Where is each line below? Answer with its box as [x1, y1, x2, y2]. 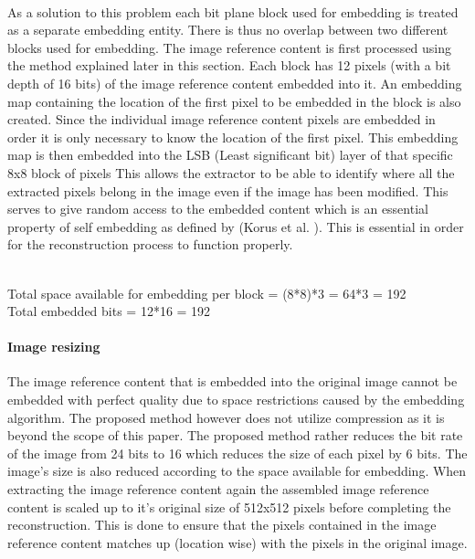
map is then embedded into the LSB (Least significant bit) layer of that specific [7, 145, 453, 164]
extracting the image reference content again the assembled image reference [7, 480, 429, 499]
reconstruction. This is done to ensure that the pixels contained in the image [7, 515, 437, 534]
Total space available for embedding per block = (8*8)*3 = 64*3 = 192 [7, 283, 406, 302]
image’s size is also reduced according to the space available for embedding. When [7, 461, 467, 480]
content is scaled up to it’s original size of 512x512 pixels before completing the [7, 497, 451, 516]
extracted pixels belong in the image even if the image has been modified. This [7, 181, 449, 200]
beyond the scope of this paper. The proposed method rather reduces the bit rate [7, 426, 463, 445]
